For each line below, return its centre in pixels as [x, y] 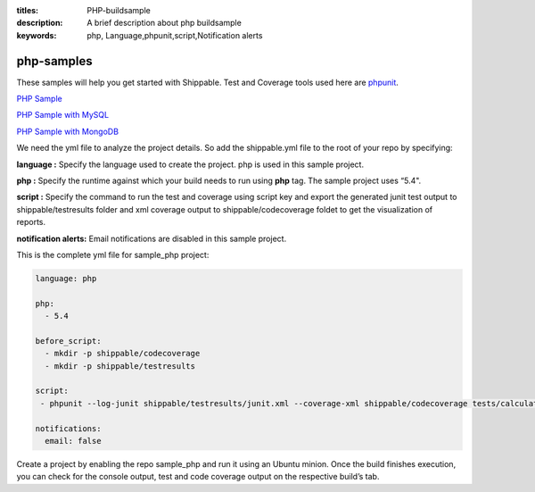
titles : [28, 10]
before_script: [68, 341]
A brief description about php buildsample [165, 23]
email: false [73, 441]
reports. [31, 222]
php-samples [54, 61]
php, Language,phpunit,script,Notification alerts [175, 35]
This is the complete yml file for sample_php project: [113, 254]
